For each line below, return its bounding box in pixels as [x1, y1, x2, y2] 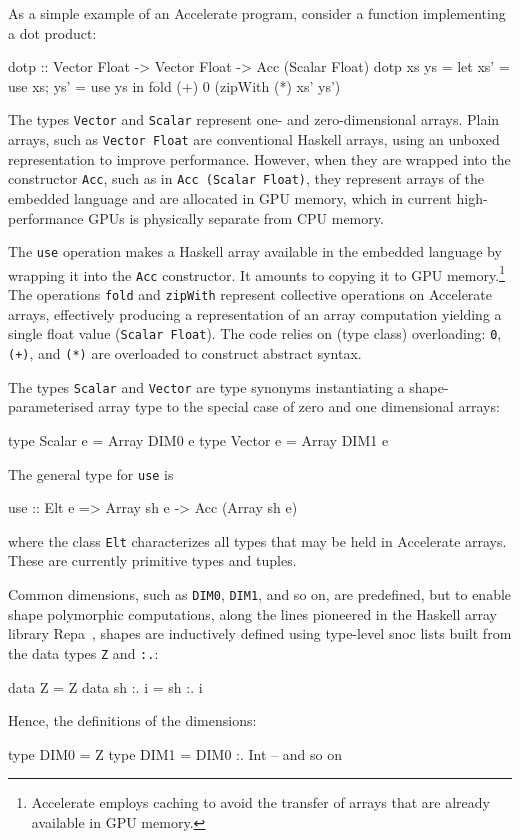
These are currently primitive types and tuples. [8, 550, 297, 571]
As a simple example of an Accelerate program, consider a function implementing [8, 3, 506, 23]
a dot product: [8, 22, 97, 43]
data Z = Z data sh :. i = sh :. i [8, 676, 203, 697]
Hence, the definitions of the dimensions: [8, 710, 257, 731]
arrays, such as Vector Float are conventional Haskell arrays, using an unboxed [8, 129, 500, 150]
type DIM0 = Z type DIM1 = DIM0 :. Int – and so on [8, 743, 342, 764]
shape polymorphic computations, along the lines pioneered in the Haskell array [8, 603, 497, 624]
